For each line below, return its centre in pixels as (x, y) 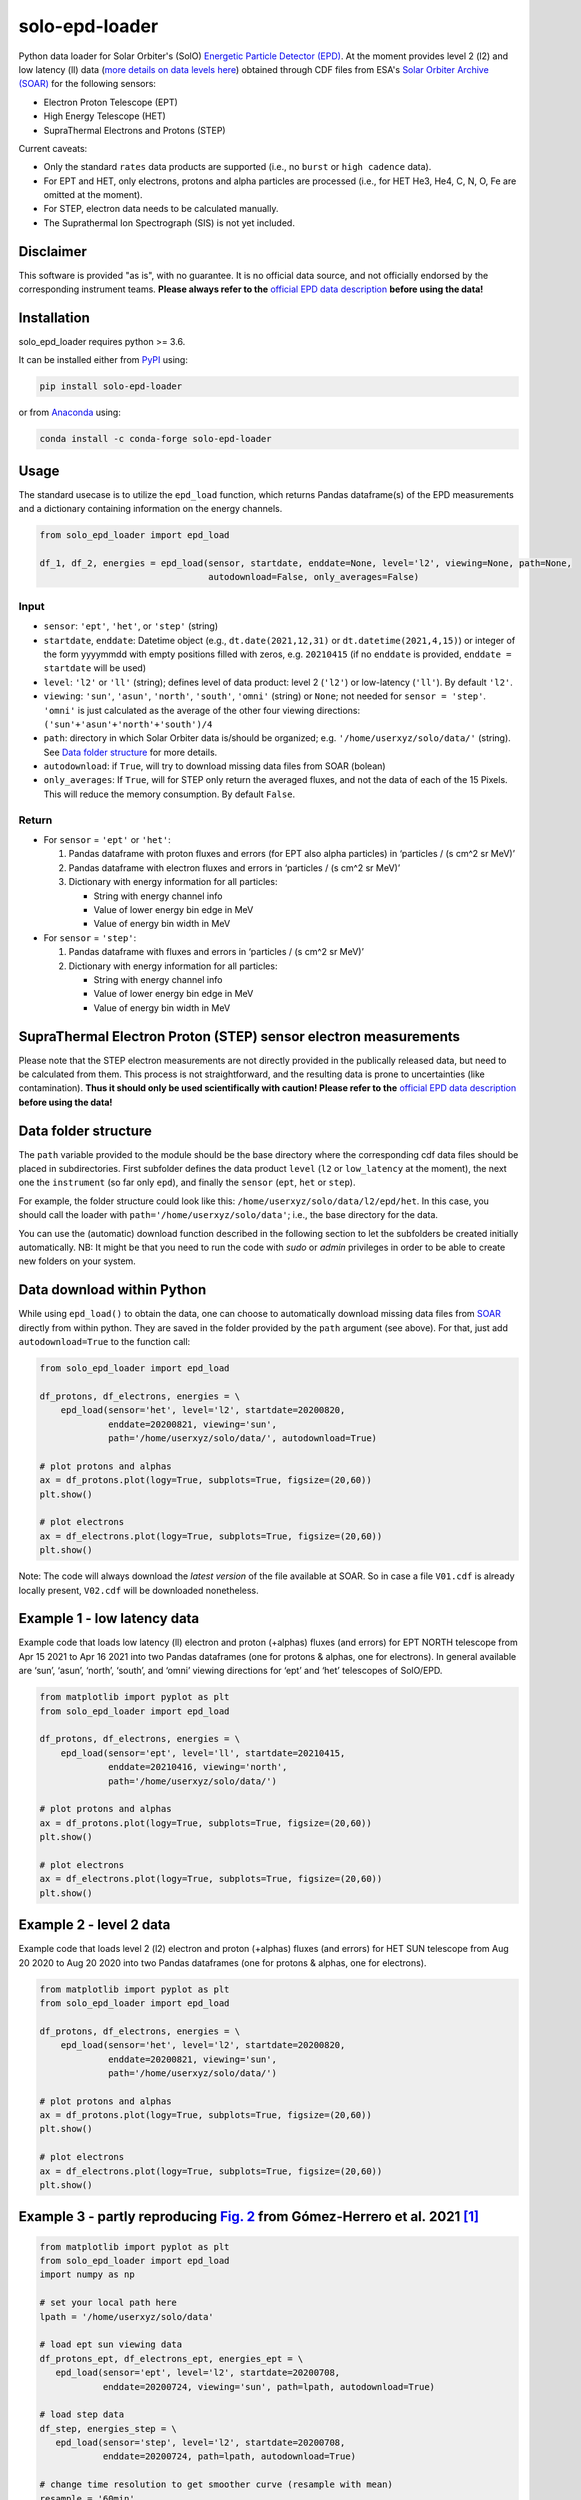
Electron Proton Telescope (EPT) (111, 102)
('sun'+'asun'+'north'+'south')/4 (128, 724)
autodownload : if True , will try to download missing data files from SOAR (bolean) (214, 766)
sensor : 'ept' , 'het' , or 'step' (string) (131, 626)
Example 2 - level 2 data (94, 1925)
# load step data (82, 2414)
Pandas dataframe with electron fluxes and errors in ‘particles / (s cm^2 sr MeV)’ (234, 867)
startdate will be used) (95, 668)
